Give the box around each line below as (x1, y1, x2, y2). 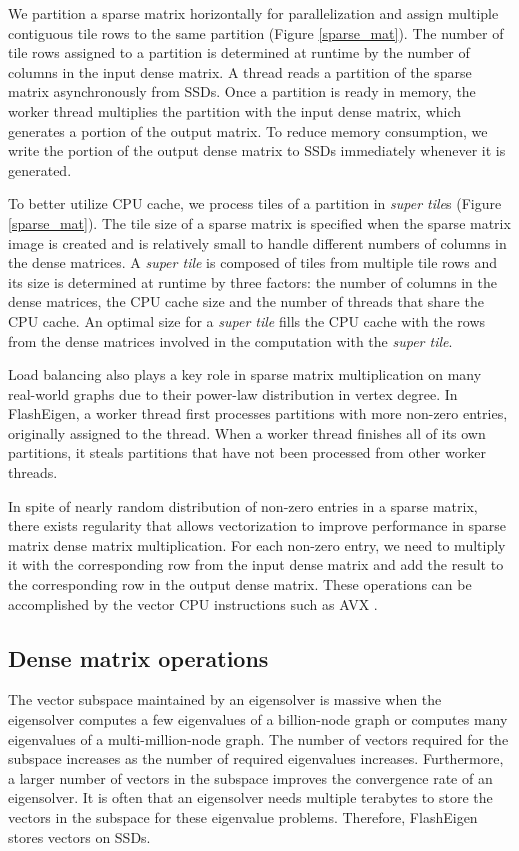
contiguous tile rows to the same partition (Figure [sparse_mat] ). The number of (8, 22, 504, 43)
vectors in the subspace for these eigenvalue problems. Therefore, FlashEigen (8, 806, 478, 827)
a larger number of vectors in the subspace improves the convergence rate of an (8, 767, 493, 788)
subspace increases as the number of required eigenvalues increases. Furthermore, (8, 748, 504, 769)
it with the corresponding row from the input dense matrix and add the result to (8, 554, 504, 575)
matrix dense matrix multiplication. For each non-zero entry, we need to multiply (8, 534, 506, 555)
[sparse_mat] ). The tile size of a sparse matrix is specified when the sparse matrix (8, 212, 511, 233)
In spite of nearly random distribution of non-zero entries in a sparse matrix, (8, 495, 478, 516)
